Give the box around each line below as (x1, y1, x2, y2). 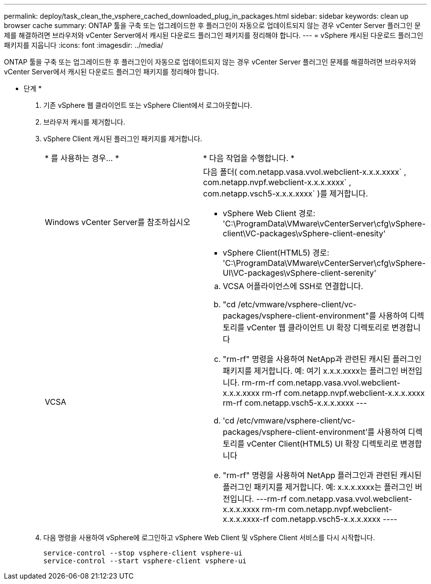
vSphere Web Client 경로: (222, 208, 315, 218)
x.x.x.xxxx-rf (222, 514, 269, 524)
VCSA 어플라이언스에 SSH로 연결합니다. (222, 281, 364, 291)
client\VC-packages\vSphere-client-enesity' (222, 228, 386, 238)
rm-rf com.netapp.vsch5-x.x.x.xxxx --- (222, 398, 367, 408)
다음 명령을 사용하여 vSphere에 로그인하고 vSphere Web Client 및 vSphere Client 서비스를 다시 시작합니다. (43, 533, 375, 542)
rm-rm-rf (242, 378, 275, 388)
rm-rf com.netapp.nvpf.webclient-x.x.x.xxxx (262, 388, 425, 398)
